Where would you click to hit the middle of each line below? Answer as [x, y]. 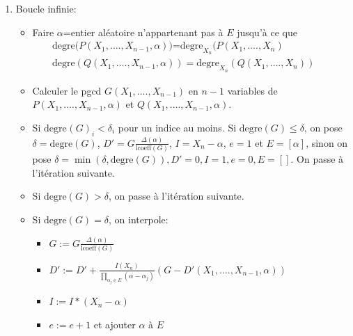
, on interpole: [139, 219]
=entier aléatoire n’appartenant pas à [143, 32]
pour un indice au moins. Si [177, 127]
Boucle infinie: [46, 8]
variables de [252, 90]
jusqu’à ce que [267, 32]
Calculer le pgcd [67, 90]
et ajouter [115, 324]
